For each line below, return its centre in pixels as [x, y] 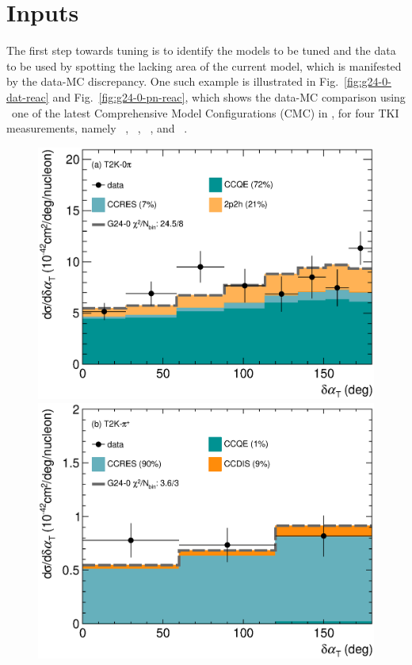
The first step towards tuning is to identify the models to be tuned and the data [201, 50]
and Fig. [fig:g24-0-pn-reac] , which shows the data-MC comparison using [229, 96]
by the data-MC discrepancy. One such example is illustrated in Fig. [173, 81]
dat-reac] [28, 96]
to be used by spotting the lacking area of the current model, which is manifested [204, 65]
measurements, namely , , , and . [97, 128]
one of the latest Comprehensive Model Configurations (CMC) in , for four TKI [205, 112]
